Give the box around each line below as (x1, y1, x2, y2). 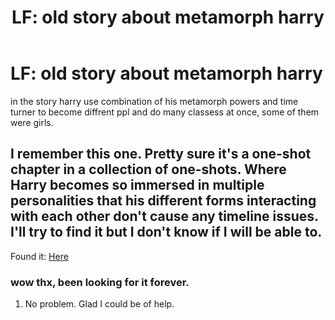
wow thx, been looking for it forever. (10, 275, 190, 289)
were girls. (10, 116, 54, 128)
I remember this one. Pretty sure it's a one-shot (10, 146, 312, 163)
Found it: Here (10, 250, 69, 262)
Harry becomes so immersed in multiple (10, 177, 265, 194)
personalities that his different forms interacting (10, 192, 317, 210)
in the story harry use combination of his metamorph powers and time (10, 95, 299, 107)
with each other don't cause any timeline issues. (10, 208, 319, 225)
